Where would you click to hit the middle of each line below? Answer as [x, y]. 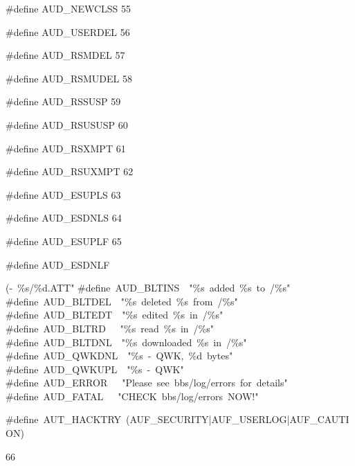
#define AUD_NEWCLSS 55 [69, 8]
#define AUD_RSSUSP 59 [63, 101]
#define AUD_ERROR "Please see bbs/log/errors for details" [147, 383]
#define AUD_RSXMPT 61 [66, 148]
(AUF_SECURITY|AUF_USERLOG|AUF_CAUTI [238, 419]
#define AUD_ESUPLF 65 [64, 241]
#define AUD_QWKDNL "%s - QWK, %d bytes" [119, 356]
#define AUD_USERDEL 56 [68, 32]
